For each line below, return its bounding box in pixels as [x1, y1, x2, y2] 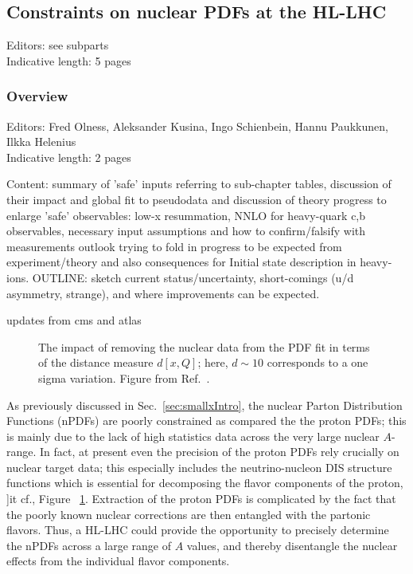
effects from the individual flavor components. [6, 552, 230, 569]
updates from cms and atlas [6, 312, 142, 328]
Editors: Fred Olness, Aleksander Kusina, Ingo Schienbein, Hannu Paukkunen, [6, 117, 388, 134]
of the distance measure [38, 354, 154, 371]
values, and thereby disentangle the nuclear [186, 537, 398, 553]
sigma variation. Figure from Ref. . [38, 369, 210, 386]
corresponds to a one [267, 354, 368, 371]
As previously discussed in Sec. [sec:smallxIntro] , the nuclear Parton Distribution [6, 396, 403, 413]
